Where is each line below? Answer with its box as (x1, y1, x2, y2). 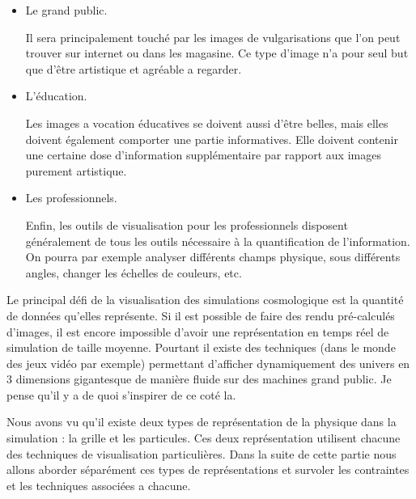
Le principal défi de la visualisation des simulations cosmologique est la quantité (6, 291, 404, 308)
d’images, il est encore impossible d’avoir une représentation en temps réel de (6, 323, 389, 340)
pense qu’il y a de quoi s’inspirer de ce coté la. (6, 386, 236, 403)
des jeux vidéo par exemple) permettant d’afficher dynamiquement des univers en (6, 354, 410, 371)
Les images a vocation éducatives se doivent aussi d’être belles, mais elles (25, 114, 388, 131)
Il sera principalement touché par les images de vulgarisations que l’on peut (25, 28, 401, 45)
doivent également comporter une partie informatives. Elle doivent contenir (25, 130, 398, 147)
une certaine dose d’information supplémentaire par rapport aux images (25, 146, 381, 163)
